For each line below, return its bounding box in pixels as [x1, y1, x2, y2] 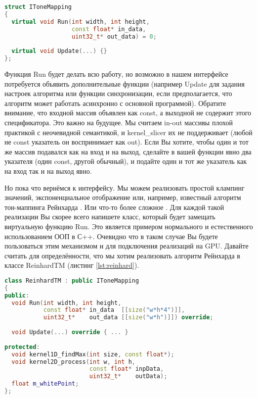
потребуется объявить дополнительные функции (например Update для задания [4, 78, 245, 89]
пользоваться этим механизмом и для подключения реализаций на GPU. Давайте [4, 241, 249, 251]
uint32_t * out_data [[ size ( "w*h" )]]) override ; [43, 314, 214, 321]
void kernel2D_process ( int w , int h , [11, 358, 135, 365]
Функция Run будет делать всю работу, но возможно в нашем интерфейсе [4, 69, 228, 79]
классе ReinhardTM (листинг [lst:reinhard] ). [4, 260, 139, 270]
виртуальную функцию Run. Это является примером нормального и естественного [4, 221, 253, 231]
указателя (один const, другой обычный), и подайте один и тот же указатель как [4, 156, 247, 166]
